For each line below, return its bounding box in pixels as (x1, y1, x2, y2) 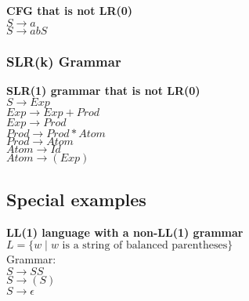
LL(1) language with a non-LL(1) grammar (6, 223, 244, 240)
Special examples (6, 187, 146, 211)
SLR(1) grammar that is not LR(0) (6, 82, 200, 98)
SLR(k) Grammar (6, 51, 121, 71)
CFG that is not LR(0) (6, 2, 133, 18)
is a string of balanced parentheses (62, 240, 228, 252)
